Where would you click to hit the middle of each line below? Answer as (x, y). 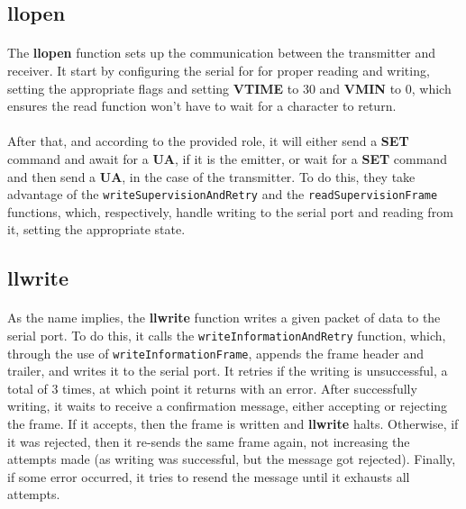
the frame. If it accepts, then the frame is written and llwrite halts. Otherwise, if (233, 424)
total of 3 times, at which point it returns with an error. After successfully (212, 388)
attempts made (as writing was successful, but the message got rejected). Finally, (232, 459)
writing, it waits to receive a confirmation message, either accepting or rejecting (228, 406)
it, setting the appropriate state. (96, 229)
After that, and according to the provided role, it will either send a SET (208, 141)
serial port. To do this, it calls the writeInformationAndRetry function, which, (227, 335)
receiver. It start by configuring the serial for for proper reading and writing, (219, 70)
